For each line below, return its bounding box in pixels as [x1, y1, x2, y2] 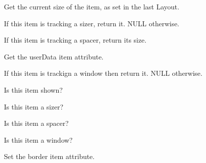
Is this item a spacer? [4, 118, 69, 128]
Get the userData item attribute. [4, 51, 104, 61]
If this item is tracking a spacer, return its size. [4, 35, 147, 45]
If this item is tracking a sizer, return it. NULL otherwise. [4, 18, 179, 28]
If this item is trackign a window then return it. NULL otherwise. [4, 68, 203, 78]
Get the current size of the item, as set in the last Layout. [4, 1, 179, 11]
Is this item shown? [4, 84, 63, 95]
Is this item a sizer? [4, 101, 64, 111]
